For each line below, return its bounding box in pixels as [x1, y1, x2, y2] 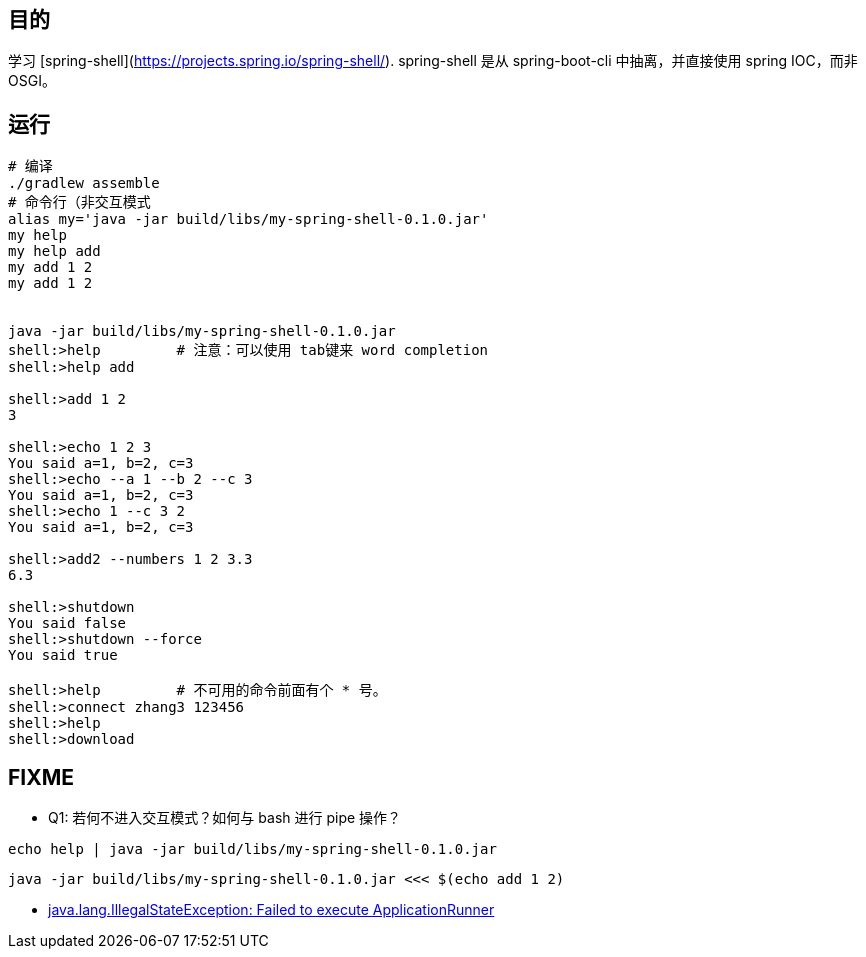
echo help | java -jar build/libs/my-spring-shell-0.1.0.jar [8, 841, 497, 858]
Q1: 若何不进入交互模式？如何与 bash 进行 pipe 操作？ [48, 809, 402, 827]
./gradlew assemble [8, 175, 160, 192]
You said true [8, 647, 118, 664]
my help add [8, 243, 101, 260]
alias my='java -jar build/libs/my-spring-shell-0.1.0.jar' [8, 211, 489, 228]
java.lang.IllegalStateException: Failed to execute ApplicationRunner [48, 901, 495, 919]
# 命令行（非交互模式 [8, 194, 151, 211]
